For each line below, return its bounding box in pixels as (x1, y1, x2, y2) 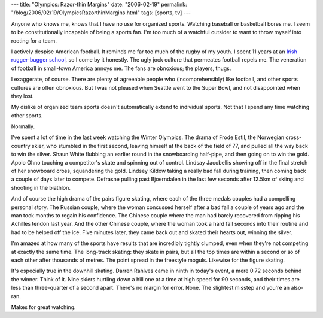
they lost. (11, 92, 34, 99)
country (11, 142, 31, 149)
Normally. (11, 123, 35, 130)
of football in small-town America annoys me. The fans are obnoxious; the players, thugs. (11, 65, 231, 72)
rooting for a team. (11, 37, 57, 44)
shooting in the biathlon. (11, 184, 71, 191)
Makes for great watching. (11, 303, 76, 311)
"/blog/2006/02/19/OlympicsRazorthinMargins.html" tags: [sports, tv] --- (11, 9, 191, 16)
